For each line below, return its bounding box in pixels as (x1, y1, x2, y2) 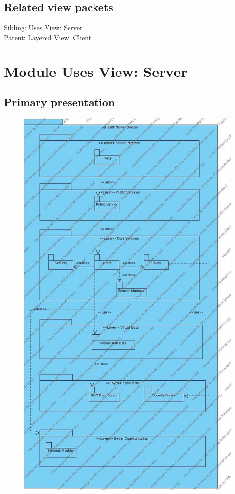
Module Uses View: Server (4, 61, 188, 81)
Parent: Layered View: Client (4, 32, 92, 42)
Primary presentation (4, 95, 115, 110)
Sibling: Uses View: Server (4, 23, 83, 33)
